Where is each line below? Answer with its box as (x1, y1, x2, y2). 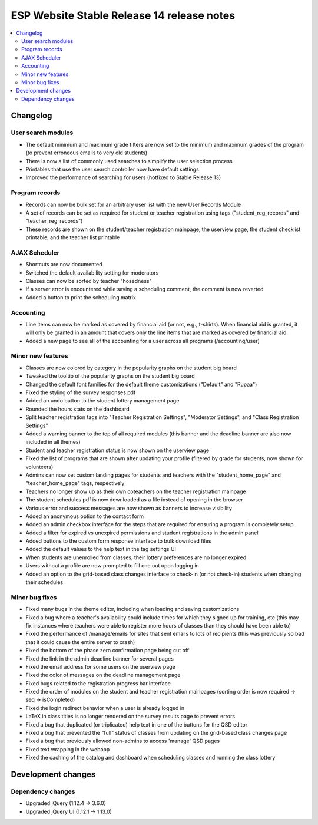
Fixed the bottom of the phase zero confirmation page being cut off (25, 647, 190, 654)
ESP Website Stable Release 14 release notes (11, 9, 236, 22)
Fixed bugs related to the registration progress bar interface (25, 679, 171, 687)
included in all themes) (25, 438, 81, 445)
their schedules (25, 579, 64, 586)
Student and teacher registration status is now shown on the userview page (25, 447, 209, 454)
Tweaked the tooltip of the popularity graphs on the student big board (25, 372, 196, 379)
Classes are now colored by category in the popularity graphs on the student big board (25, 364, 237, 371)
